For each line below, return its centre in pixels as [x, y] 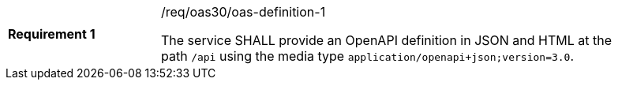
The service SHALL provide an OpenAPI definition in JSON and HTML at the [387, 40]
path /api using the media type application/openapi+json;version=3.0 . [368, 56]
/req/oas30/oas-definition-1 [243, 12]
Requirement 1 [52, 34]
